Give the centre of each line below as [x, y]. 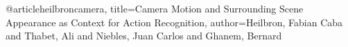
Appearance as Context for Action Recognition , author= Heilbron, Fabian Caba [174, 22]
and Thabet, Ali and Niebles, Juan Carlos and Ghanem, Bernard [144, 36]
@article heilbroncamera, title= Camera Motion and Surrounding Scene [155, 8]
